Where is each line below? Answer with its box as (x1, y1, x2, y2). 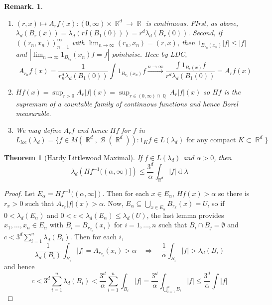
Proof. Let (4, 188, 35, 198)
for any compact (186, 136, 236, 144)
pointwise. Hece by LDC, (112, 49, 187, 59)
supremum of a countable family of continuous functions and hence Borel (15, 98, 238, 108)
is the (224, 86, 241, 97)
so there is (218, 188, 250, 198)
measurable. (15, 108, 51, 118)
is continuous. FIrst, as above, (145, 17, 238, 28)
